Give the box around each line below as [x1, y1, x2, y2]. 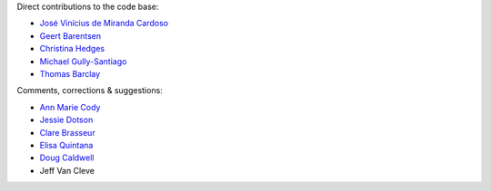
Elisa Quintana [39, 139, 94, 150]
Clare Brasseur [39, 127, 95, 138]
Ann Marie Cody [39, 101, 101, 112]
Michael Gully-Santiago [39, 55, 127, 67]
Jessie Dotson [39, 114, 94, 126]
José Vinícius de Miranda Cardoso [39, 18, 168, 29]
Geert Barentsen [39, 30, 102, 41]
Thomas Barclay [39, 68, 101, 79]
